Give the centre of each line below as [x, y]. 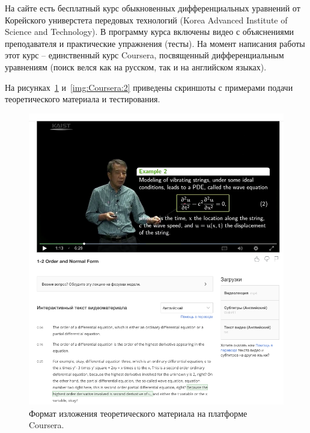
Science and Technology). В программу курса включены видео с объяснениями [150, 32]
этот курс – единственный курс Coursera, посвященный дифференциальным [144, 55]
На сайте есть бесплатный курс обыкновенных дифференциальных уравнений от [153, 8]
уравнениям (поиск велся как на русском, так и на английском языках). [136, 66]
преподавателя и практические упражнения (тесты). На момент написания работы [155, 43]
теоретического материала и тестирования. [83, 99]
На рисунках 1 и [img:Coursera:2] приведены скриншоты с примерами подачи [149, 87]
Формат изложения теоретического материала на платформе [138, 413]
